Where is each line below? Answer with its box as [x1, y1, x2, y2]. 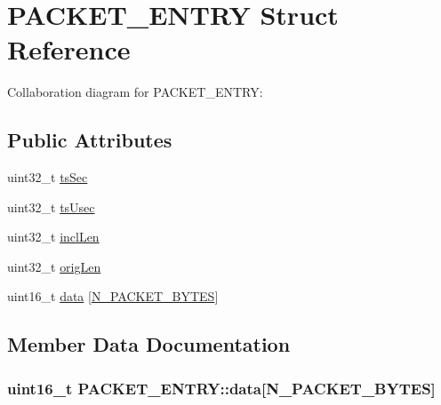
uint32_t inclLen [7, 227, 100, 246]
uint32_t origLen [7, 257, 101, 275]
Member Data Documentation [7, 330, 291, 358]
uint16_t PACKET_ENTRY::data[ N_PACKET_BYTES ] [7, 377, 436, 399]
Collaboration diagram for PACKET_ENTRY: [7, 83, 263, 101]
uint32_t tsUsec [7, 197, 95, 216]
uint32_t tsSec [7, 168, 88, 187]
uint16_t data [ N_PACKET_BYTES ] [7, 287, 219, 306]
